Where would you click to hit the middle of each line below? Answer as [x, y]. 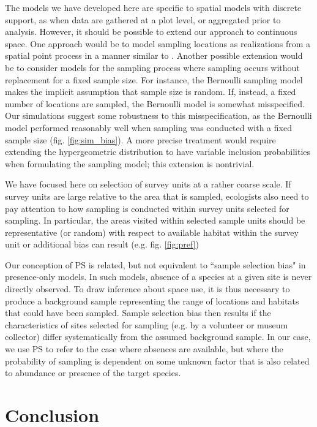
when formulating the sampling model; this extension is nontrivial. [130, 163]
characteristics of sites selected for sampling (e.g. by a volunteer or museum [147, 324]
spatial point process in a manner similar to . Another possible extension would [154, 55]
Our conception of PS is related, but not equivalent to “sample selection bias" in [155, 264]
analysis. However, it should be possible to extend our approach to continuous [151, 32]
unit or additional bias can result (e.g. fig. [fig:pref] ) [102, 244]
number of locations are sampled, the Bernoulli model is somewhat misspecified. [155, 103]
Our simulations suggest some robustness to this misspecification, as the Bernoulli [158, 115]
